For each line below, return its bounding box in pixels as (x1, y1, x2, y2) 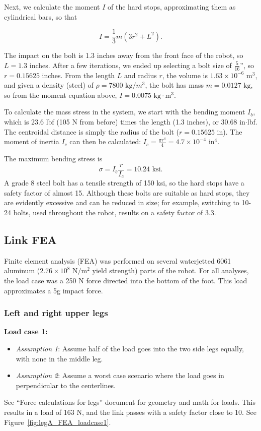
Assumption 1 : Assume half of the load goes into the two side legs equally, (16, 343, 244, 353)
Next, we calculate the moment (4, 2, 100, 12)
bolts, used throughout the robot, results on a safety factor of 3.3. (13, 207, 216, 217)
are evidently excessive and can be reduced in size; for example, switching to (4, 197, 239, 208)
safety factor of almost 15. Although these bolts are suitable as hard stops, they (4, 187, 250, 198)
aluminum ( (4, 265, 40, 276)
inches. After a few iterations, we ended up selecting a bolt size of (29, 59, 232, 70)
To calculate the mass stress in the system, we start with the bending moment (4, 106, 245, 117)
